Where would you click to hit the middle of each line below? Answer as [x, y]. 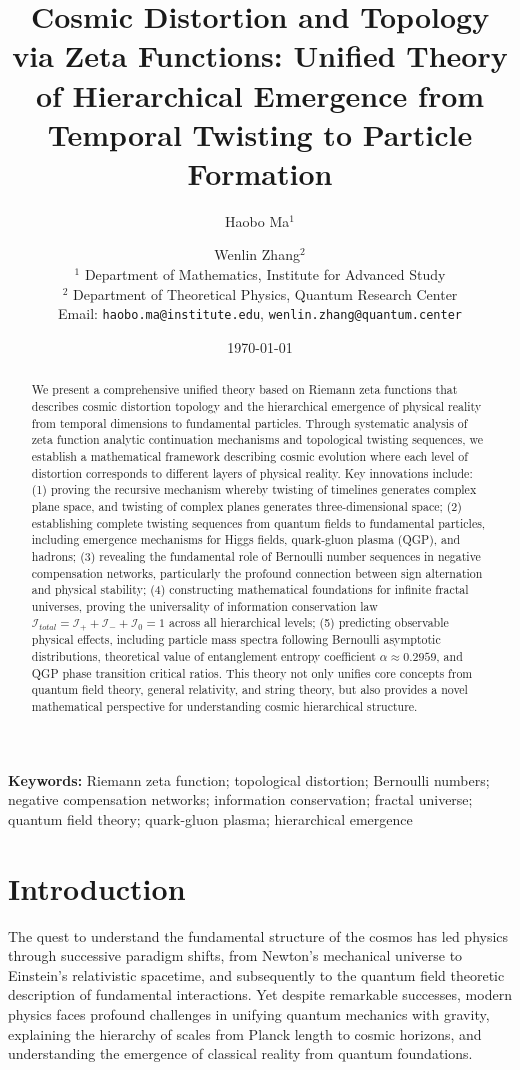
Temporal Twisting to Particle [260, 133]
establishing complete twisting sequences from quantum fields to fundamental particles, [258, 522]
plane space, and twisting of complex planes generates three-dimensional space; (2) [246, 505]
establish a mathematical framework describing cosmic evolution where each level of [249, 455]
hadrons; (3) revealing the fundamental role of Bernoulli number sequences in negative [256, 555]
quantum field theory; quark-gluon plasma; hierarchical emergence [210, 818]
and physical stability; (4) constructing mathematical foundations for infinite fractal [250, 589]
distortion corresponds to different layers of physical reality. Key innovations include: [252, 472]
